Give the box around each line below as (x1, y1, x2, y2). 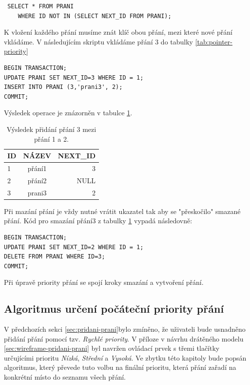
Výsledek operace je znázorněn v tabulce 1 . (4, 107, 133, 118)
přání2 (27, 175, 47, 185)
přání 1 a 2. (34, 133, 69, 144)
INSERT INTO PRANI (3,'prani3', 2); (4, 84, 123, 91)
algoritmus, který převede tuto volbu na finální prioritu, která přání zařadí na (4, 362, 236, 372)
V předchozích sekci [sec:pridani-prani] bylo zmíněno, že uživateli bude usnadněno (4, 324, 246, 334)
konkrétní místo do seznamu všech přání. (4, 372, 126, 382)
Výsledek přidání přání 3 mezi (6, 124, 96, 134)
